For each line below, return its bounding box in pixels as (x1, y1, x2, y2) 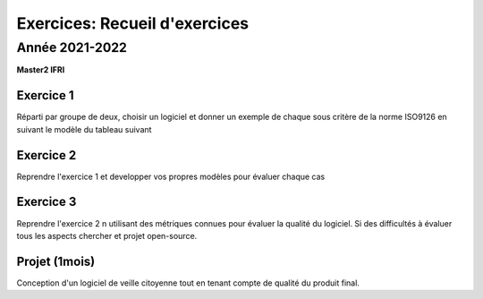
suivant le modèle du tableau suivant (16, 124, 152, 134)
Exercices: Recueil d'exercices (16, 13, 250, 33)
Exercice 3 (16, 194, 77, 209)
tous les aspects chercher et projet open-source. (16, 230, 198, 241)
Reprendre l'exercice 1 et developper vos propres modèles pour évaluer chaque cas (16, 171, 326, 182)
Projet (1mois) (16, 253, 96, 269)
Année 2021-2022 (16, 39, 127, 56)
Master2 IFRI (16, 64, 65, 75)
